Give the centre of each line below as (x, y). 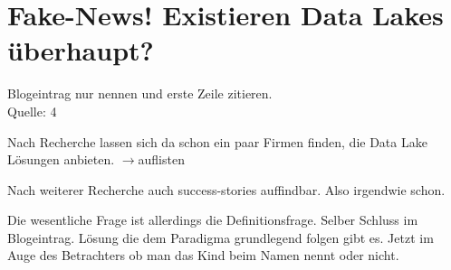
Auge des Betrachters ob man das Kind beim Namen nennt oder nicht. (203, 255)
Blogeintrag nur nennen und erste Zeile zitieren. (140, 93)
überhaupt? (81, 50)
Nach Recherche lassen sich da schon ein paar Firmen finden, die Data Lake (217, 141)
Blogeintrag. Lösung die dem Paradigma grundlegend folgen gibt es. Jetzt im (221, 237)
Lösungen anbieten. (61, 159)
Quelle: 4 (32, 111)
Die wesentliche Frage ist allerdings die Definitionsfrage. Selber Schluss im (213, 220)
